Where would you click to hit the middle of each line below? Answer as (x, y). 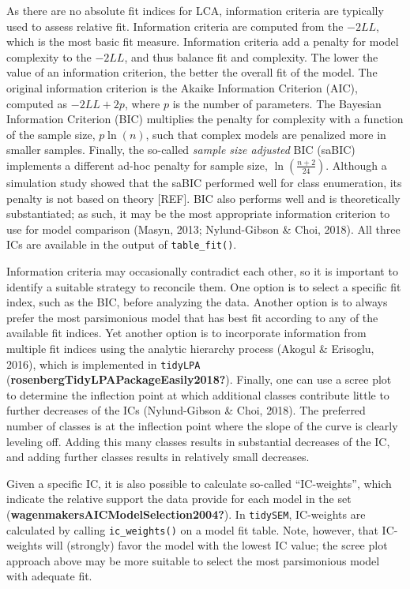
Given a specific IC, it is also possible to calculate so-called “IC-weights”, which (199, 483)
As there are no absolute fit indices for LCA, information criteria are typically (195, 10)
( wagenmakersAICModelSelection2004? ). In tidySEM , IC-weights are (186, 514)
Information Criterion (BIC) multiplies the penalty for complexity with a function (205, 119)
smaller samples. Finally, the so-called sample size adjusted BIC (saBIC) (181, 150)
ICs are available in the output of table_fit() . (122, 244)
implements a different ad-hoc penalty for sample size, (137, 165)
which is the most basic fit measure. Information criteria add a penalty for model (203, 41)
